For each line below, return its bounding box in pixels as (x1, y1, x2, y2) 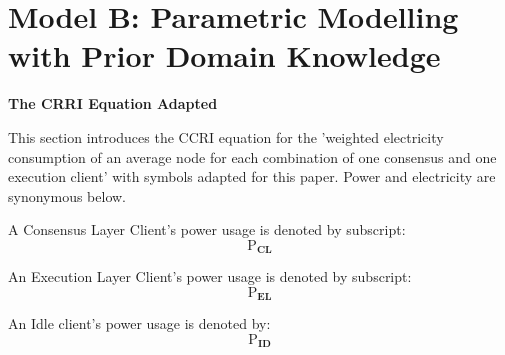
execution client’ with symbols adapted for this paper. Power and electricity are (8, 166, 496, 187)
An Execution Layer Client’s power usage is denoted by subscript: (8, 266, 412, 287)
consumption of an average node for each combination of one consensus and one (8, 146, 497, 167)
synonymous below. (8, 185, 126, 206)
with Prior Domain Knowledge (8, 35, 441, 76)
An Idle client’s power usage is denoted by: (8, 313, 271, 334)
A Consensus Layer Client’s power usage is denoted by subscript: (8, 219, 406, 240)
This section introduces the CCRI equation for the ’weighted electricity (8, 126, 444, 147)
